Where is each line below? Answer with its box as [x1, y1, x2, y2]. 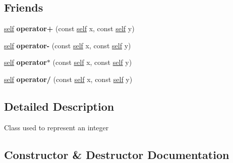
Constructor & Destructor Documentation [4, 146, 229, 162]
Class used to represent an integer [4, 122, 109, 132]
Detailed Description [4, 98, 114, 114]
